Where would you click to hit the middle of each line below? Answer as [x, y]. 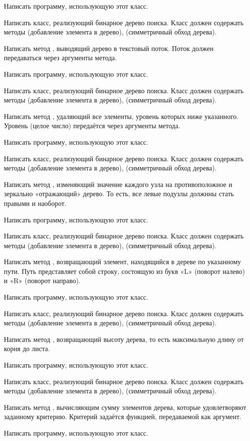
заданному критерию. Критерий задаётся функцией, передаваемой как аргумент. [123, 416]
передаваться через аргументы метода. [60, 58]
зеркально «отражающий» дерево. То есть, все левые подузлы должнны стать [119, 194]
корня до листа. [27, 348]
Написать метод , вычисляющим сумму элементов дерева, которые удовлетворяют [125, 407]
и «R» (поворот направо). [42, 280]
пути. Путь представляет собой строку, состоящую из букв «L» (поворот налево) [125, 271]
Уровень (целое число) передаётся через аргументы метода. [92, 126]
